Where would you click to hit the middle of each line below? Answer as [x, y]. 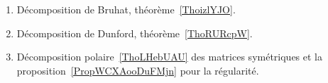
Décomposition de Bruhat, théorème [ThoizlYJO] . [126, 9]
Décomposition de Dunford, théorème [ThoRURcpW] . [135, 33]
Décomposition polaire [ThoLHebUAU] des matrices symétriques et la [170, 57]
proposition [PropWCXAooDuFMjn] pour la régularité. [138, 70]
